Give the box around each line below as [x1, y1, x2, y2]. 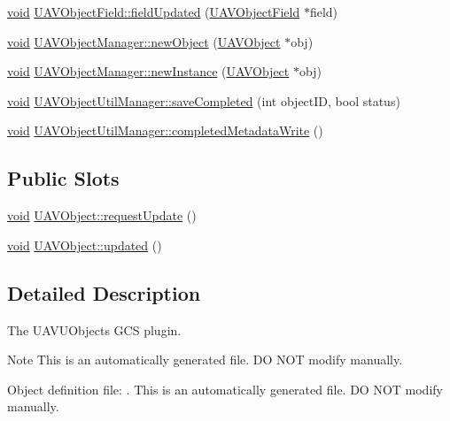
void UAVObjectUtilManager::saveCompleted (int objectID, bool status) [7, 91, 400, 110]
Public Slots [7, 165, 120, 192]
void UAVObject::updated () [7, 235, 162, 254]
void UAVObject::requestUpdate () [7, 206, 197, 225]
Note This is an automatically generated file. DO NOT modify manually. [7, 350, 403, 369]
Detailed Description [7, 279, 201, 306]
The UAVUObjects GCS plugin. [7, 320, 182, 339]
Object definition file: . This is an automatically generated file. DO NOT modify [7, 379, 443, 398]
